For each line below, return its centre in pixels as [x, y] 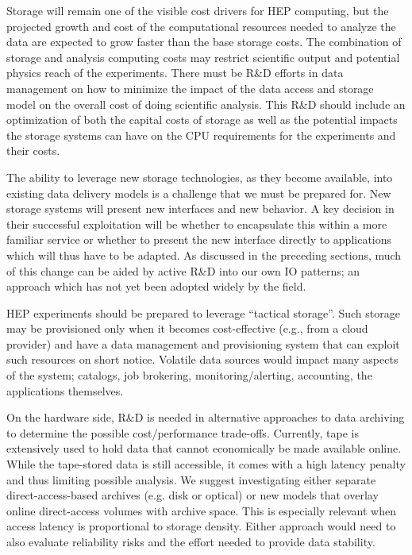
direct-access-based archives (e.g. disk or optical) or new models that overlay [193, 495]
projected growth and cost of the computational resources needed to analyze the [201, 26]
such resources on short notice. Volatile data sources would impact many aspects [202, 359]
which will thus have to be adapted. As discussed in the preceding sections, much [204, 254]
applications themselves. [65, 390]
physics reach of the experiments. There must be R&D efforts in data [175, 73]
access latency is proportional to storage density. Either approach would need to [201, 526]
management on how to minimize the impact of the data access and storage [190, 88]
